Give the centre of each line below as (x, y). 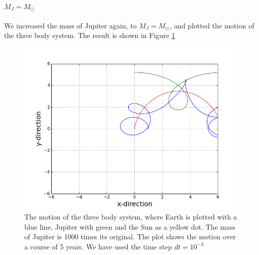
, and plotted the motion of (212, 25)
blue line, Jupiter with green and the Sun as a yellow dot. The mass (130, 226)
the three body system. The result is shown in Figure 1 (90, 35)
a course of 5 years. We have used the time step (98, 246)
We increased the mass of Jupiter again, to (70, 25)
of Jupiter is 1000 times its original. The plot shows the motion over (130, 236)
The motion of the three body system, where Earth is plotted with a (131, 217)
